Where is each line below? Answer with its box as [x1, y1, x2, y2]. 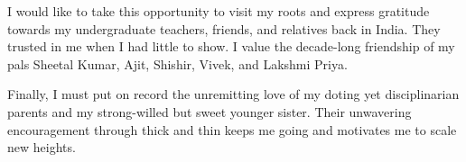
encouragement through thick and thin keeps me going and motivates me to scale [7, 120, 457, 139]
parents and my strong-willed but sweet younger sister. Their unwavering [7, 102, 412, 121]
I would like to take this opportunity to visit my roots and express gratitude [7, 2, 430, 20]
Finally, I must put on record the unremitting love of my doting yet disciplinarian [7, 85, 460, 103]
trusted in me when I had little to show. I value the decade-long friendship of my [7, 37, 455, 56]
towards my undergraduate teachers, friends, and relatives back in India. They [7, 19, 441, 38]
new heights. [7, 138, 76, 157]
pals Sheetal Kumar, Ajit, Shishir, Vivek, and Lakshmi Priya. [7, 54, 348, 73]
